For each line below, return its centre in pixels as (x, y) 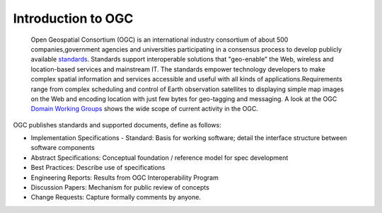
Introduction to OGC (73, 18)
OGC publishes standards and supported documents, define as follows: (117, 125)
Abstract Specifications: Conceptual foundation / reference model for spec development (160, 157)
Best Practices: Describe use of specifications (98, 168)
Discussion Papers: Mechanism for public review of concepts (120, 188)
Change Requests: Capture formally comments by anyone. (116, 197)
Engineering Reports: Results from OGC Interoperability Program (125, 178)
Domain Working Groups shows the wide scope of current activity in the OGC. (144, 109)
